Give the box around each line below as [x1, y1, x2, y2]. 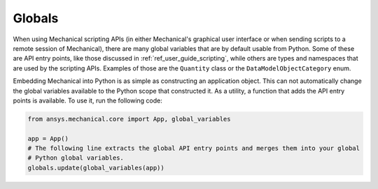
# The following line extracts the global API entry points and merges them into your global [27, 144, 360, 153]
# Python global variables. [27, 154, 124, 162]
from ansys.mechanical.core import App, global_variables [27, 115, 231, 123]
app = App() [27, 135, 69, 142]
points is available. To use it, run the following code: [13, 96, 162, 105]
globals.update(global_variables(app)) [27, 164, 164, 172]
